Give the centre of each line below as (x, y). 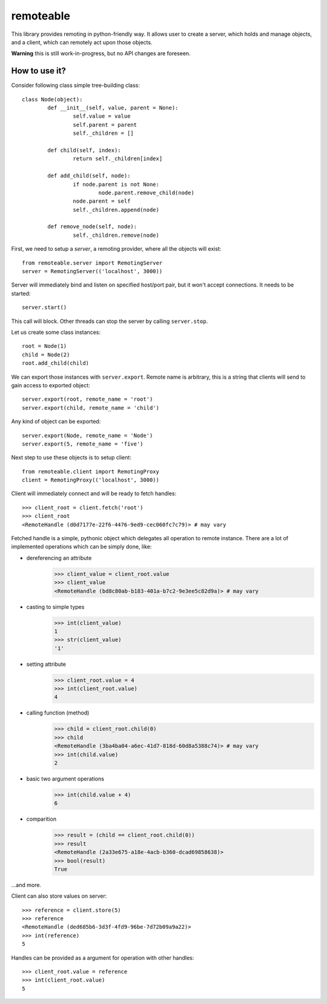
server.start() (45, 307)
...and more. (26, 885)
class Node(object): (52, 99)
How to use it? (38, 71)
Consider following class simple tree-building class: (76, 86)
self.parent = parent (105, 125)
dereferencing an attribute (59, 558)
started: (21, 293)
